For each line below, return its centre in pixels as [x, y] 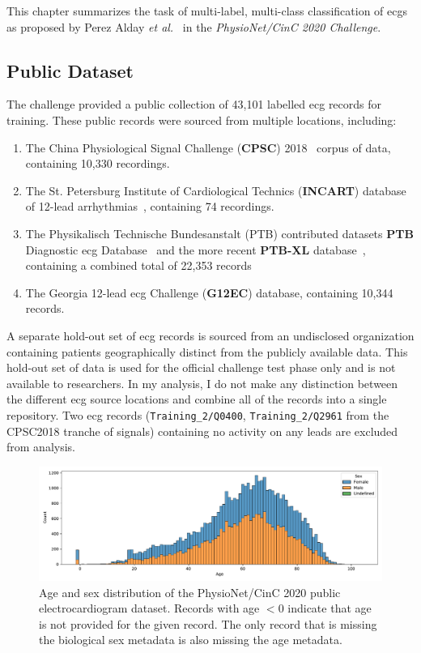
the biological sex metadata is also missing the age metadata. [191, 640]
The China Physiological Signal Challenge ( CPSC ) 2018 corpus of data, [208, 147]
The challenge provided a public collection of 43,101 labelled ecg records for [194, 104]
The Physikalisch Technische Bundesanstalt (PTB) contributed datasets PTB [219, 233]
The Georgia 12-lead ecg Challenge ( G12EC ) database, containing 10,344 [209, 292]
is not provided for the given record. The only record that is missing [208, 623]
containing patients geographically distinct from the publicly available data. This [207, 351]
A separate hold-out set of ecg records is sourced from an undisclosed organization [210, 335]
